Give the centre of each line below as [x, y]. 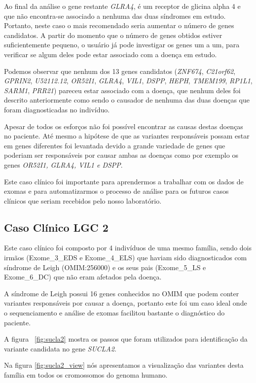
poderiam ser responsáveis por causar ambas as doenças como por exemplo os [121, 155]
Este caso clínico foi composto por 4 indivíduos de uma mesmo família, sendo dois [128, 248]
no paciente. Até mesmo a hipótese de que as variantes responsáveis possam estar [127, 136]
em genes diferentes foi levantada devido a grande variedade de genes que [115, 145]
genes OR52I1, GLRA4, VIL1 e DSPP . [63, 164]
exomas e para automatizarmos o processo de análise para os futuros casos [116, 191]
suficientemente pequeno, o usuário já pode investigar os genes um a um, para [122, 45]
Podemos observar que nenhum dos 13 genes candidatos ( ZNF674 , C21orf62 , [120, 71]
